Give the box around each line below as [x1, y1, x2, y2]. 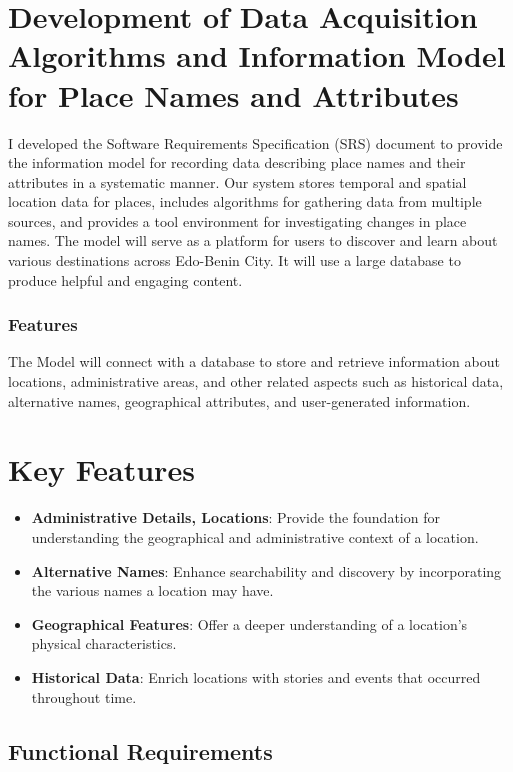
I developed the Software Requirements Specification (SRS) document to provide [8, 132, 503, 153]
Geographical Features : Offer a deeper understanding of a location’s [31, 613, 468, 634]
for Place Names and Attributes [8, 74, 459, 115]
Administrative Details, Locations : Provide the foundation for [31, 507, 440, 528]
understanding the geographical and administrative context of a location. [31, 526, 479, 547]
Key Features [8, 449, 195, 490]
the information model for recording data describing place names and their [8, 152, 466, 173]
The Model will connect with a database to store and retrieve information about [8, 351, 500, 372]
